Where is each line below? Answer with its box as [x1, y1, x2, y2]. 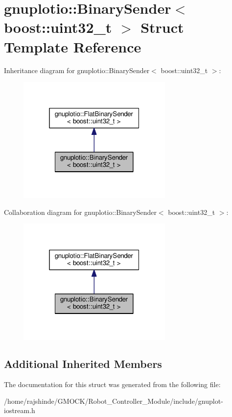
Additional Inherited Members [4, 356, 162, 371]
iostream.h [4, 405, 35, 416]
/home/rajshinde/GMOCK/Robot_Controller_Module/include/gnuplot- [4, 395, 223, 406]
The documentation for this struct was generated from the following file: [4, 379, 221, 389]
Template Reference [4, 36, 141, 56]
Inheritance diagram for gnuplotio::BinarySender [4, 65, 150, 75]
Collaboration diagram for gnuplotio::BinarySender [4, 207, 157, 217]
